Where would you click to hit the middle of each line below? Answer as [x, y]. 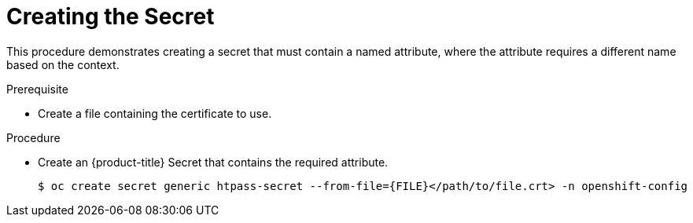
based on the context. [63, 64]
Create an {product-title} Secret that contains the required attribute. [213, 162]
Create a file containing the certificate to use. [155, 113]
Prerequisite [37, 89]
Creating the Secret [111, 16]
